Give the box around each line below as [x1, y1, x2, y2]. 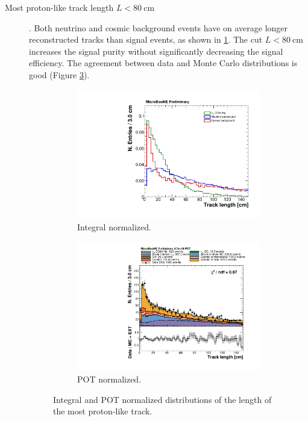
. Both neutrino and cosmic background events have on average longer [29, 21, 288, 34]
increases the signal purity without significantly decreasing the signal [29, 45, 283, 57]
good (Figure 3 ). [29, 68, 90, 81]
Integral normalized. [77, 221, 151, 233]
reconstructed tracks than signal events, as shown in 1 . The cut [29, 33, 263, 46]
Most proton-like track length [5, 1, 114, 13]
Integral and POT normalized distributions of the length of [53, 393, 272, 405]
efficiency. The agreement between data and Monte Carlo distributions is [29, 57, 298, 69]
